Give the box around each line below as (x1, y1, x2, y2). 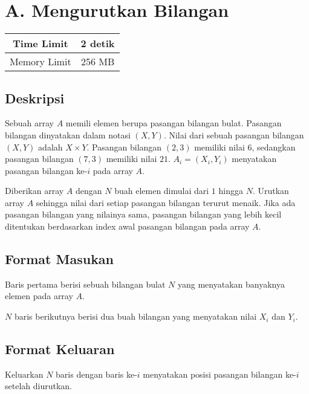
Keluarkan (5, 367, 44, 380)
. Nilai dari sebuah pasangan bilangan (163, 128, 304, 141)
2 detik (80, 36, 115, 51)
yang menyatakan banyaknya (177, 277, 285, 290)
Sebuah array (5, 117, 54, 129)
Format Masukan (5, 250, 114, 268)
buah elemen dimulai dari (114, 184, 209, 197)
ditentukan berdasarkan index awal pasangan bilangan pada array (5, 220, 250, 233)
